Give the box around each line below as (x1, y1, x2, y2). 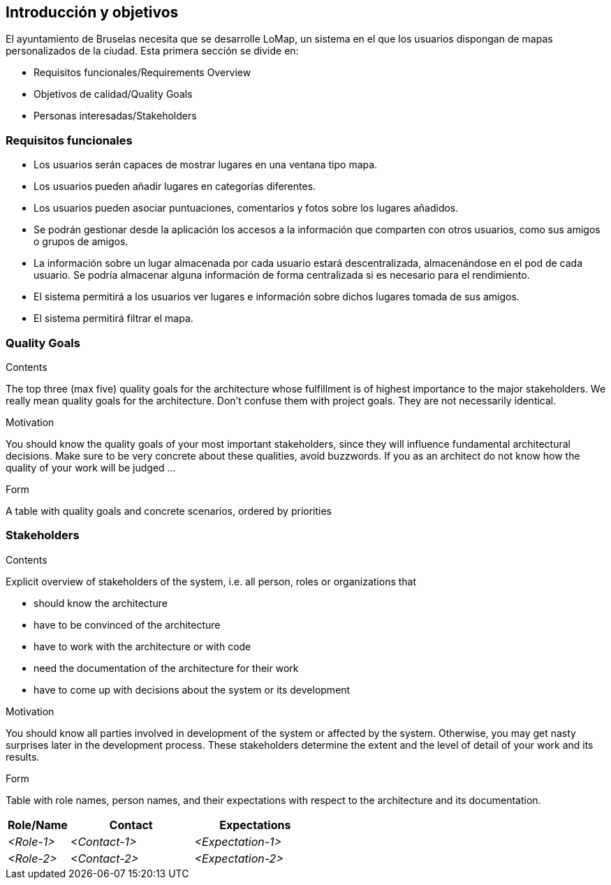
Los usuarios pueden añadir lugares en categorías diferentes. (34, 180, 316, 193)
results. (6, 750, 40, 763)
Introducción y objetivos (6, 3, 179, 21)
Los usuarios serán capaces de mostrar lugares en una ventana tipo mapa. (34, 159, 378, 171)
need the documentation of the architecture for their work (34, 661, 299, 674)
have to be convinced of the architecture (34, 618, 221, 631)
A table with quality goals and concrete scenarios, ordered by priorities (6, 504, 332, 517)
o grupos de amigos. (34, 235, 128, 248)
